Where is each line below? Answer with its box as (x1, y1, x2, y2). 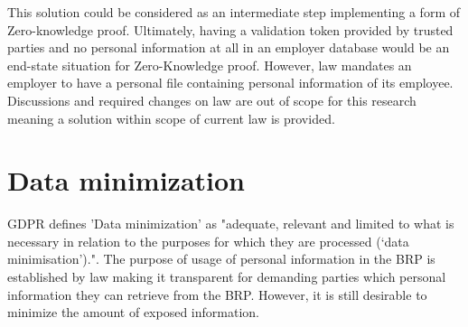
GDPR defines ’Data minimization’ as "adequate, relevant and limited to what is (7, 214, 454, 233)
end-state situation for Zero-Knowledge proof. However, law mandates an (7, 55, 412, 74)
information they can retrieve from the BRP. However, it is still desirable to (7, 285, 427, 304)
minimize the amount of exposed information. (7, 303, 259, 322)
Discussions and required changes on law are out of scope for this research (7, 90, 417, 109)
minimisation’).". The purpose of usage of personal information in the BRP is (7, 249, 435, 268)
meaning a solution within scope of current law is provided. (7, 108, 335, 127)
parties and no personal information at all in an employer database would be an (7, 38, 450, 57)
